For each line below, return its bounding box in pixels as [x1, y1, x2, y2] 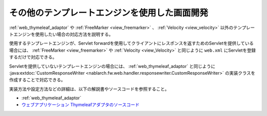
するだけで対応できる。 [9, 54, 57, 60]
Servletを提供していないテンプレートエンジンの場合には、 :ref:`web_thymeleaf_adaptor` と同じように [9, 63, 216, 69]
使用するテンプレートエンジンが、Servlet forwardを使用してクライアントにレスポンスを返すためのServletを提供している [9, 40, 254, 46]
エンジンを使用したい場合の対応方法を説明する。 [13, 31, 113, 37]
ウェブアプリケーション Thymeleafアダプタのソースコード [21, 102, 140, 108]
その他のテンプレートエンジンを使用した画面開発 [9, 7, 209, 18]
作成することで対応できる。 [9, 77, 66, 83]
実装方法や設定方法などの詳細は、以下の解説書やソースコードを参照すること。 [9, 86, 170, 92]
